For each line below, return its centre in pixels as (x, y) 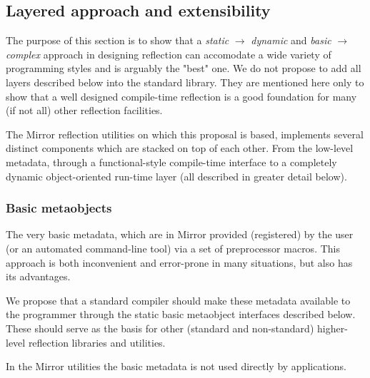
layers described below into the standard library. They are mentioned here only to (185, 82)
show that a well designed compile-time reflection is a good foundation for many (181, 96)
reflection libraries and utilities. (97, 342)
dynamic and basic (291, 40)
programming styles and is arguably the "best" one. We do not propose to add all (184, 68)
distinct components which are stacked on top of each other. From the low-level (180, 148)
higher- (332, 328)
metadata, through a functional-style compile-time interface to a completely (171, 162)
